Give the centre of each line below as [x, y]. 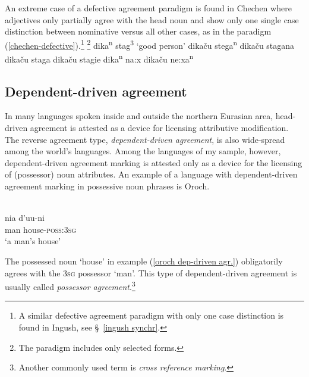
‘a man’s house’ [33, 241]
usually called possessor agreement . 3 [70, 286]
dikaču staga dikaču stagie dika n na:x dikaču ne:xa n [99, 58]
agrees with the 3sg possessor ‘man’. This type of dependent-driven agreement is [151, 272]
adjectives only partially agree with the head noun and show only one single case [152, 19]
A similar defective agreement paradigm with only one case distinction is [151, 315]
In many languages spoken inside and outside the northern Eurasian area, [139, 116]
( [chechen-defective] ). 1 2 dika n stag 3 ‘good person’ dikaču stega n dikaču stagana [150, 44]
